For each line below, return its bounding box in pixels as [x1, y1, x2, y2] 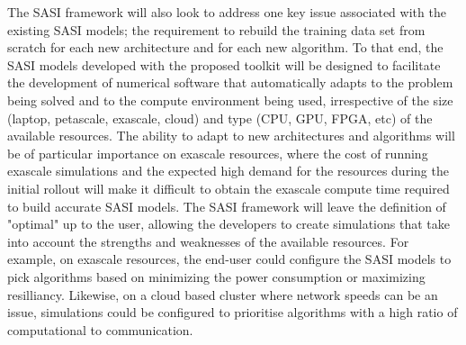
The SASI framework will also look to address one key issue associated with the [7, 3, 446, 21]
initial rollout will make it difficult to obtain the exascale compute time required [7, 178, 450, 197]
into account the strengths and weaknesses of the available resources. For [7, 232, 409, 250]
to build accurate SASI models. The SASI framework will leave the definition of [7, 196, 446, 215]
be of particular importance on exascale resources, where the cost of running [7, 143, 428, 162]
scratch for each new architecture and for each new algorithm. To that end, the [7, 38, 444, 57]
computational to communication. [7, 320, 193, 339]
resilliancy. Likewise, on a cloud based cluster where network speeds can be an [7, 285, 438, 304]
